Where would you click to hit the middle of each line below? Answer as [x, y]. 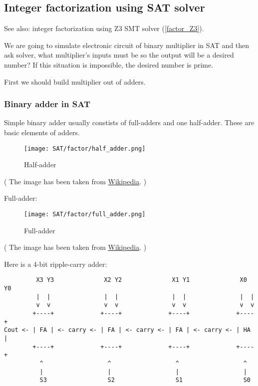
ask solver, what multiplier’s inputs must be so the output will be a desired [119, 55]
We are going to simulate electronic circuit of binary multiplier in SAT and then [127, 45]
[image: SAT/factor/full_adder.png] [85, 215]
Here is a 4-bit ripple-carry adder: [56, 264]
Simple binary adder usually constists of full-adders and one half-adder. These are [129, 122]
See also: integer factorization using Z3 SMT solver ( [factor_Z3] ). [104, 28]
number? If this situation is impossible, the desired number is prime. [109, 64]
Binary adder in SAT [47, 104]
